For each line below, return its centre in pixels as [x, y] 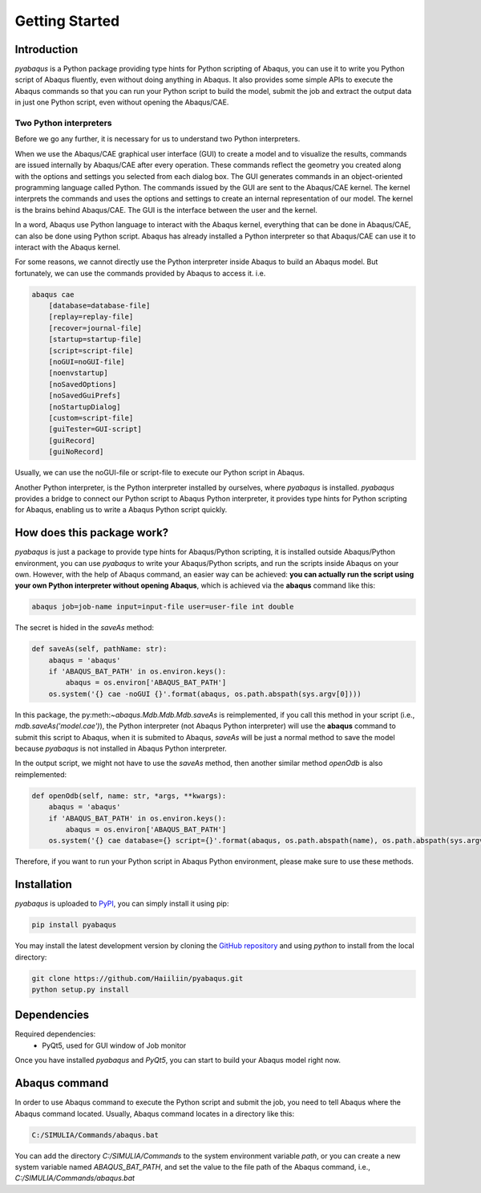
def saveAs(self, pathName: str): [99, 649]
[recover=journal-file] [95, 328]
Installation [43, 884]
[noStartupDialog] [85, 407]
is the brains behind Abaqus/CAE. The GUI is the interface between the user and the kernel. [166, 210]
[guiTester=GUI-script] [95, 429]
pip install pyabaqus [74, 925]
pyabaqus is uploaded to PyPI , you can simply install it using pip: [122, 904]
